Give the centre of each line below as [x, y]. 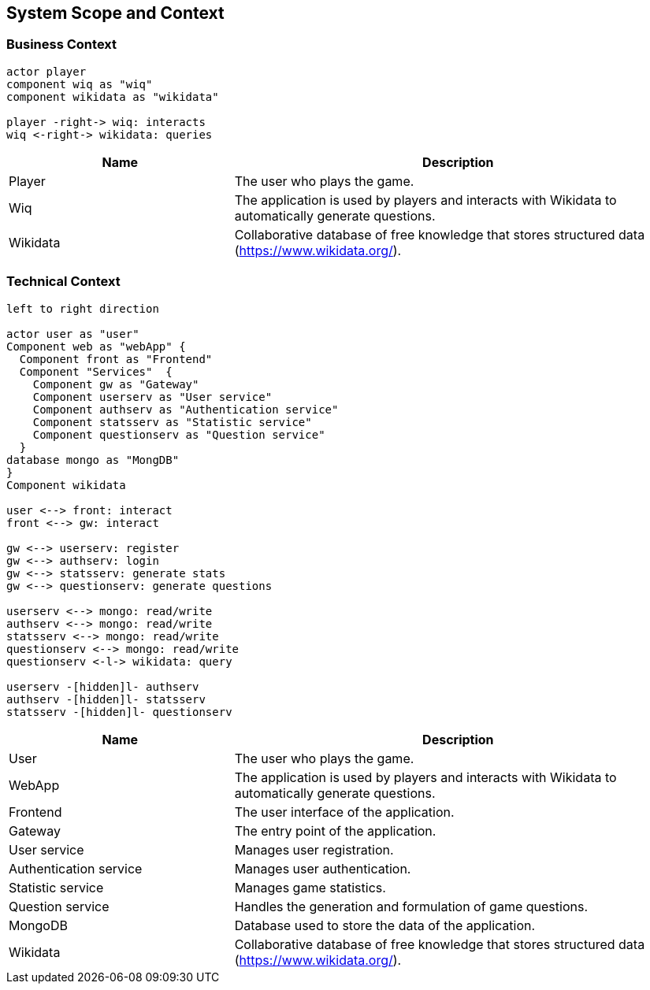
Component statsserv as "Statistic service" [172, 422]
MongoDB [38, 925]
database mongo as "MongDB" [93, 460]
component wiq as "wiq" [80, 84]
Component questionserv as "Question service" [179, 434]
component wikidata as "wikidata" [113, 96]
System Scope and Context [115, 13]
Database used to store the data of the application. [385, 925]
